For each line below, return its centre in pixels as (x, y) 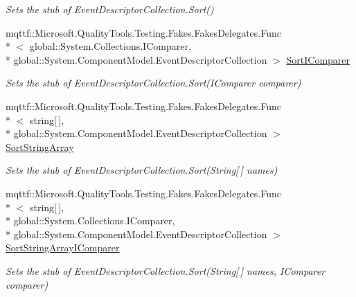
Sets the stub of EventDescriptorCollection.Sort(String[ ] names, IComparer (166, 270)
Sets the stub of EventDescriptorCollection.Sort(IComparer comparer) (153, 83)
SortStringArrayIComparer (63, 247)
